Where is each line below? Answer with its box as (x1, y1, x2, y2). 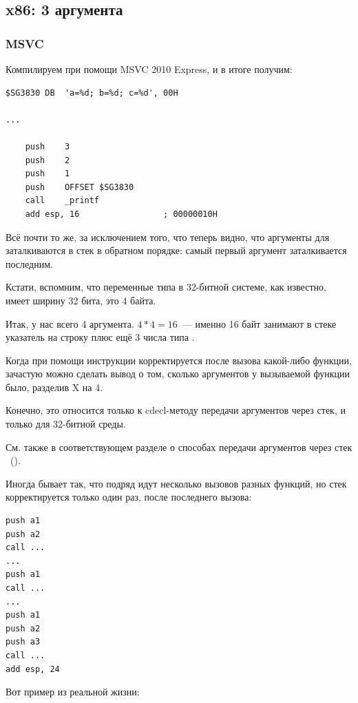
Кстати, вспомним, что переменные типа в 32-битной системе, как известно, (6, 280, 326, 294)
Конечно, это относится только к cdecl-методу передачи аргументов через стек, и (6, 403, 346, 417)
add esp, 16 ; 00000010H (25, 209, 218, 219)
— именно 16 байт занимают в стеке (182, 316, 337, 330)
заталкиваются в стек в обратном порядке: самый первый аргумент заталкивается (6, 243, 347, 258)
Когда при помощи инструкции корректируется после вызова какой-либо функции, (6, 353, 352, 367)
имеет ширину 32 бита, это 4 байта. (6, 293, 156, 307)
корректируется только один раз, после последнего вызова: (6, 490, 252, 504)
